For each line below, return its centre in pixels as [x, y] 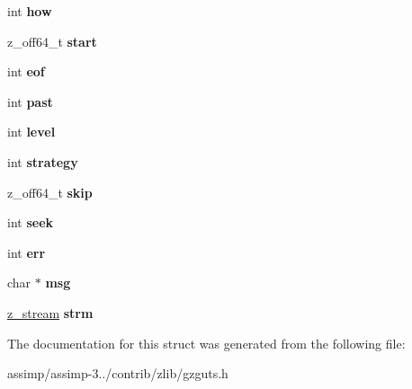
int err [27, 252]
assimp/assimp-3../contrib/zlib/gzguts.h [118, 373]
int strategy [43, 161]
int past [30, 101]
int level [31, 132]
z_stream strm [50, 312]
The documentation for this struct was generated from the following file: [206, 343]
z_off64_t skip [50, 192]
